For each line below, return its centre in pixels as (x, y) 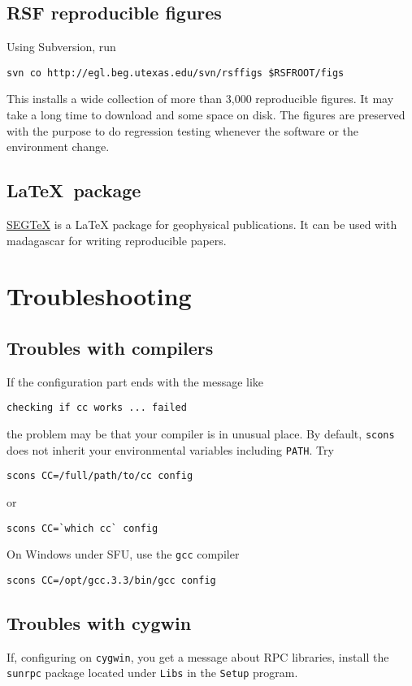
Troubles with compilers (110, 347)
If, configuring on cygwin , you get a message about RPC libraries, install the (198, 656)
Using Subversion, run (61, 47)
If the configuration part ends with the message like (135, 381)
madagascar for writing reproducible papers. (117, 240)
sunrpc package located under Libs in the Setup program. (152, 673)
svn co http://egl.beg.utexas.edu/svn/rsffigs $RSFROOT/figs (176, 73)
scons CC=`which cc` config (82, 528)
